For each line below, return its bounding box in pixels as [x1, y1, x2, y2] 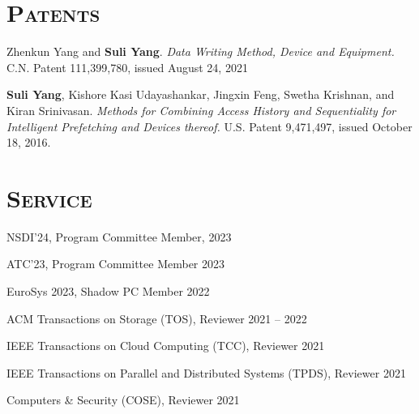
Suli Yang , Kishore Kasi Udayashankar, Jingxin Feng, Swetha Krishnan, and [6, 86, 395, 103]
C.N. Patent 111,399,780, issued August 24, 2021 [6, 58, 248, 75]
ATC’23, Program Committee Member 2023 [6, 255, 225, 272]
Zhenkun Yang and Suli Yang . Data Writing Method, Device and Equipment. [6, 43, 395, 60]
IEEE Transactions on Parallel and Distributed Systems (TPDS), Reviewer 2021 [6, 364, 406, 381]
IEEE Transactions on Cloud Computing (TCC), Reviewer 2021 [6, 337, 325, 354]
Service [6, 181, 92, 214]
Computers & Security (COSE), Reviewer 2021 [6, 391, 240, 408]
